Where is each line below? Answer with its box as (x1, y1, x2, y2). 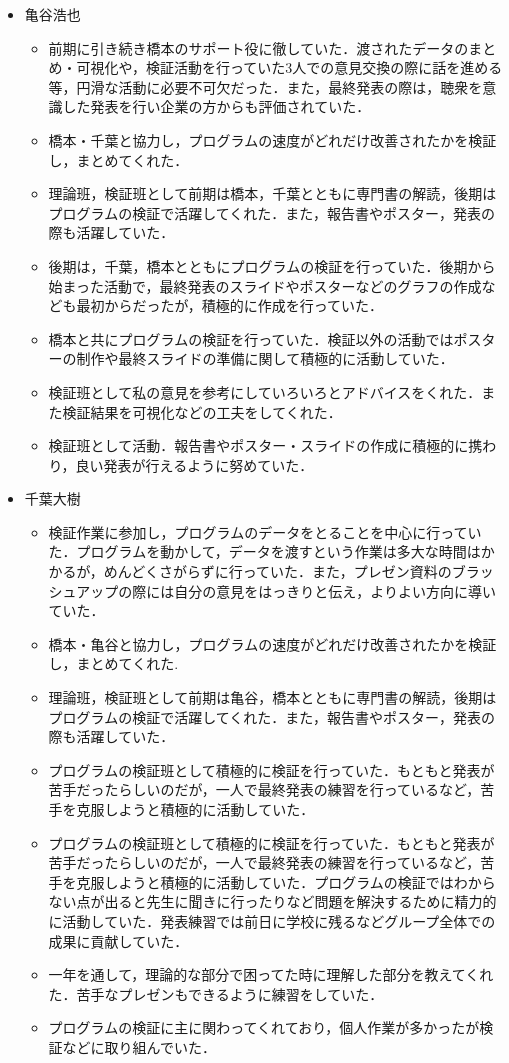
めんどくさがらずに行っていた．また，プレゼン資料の (103, 561, 452, 582)
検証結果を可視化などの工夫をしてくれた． (62, 401, 342, 422)
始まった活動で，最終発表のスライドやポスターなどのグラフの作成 (48, 275, 482, 296)
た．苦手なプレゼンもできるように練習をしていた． (48, 983, 384, 1004)
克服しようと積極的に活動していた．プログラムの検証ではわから (76, 871, 496, 892)
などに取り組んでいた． (62, 1036, 216, 1057)
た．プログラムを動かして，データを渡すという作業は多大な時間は (48, 541, 481, 562)
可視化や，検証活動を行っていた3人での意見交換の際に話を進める (76, 57, 503, 78)
